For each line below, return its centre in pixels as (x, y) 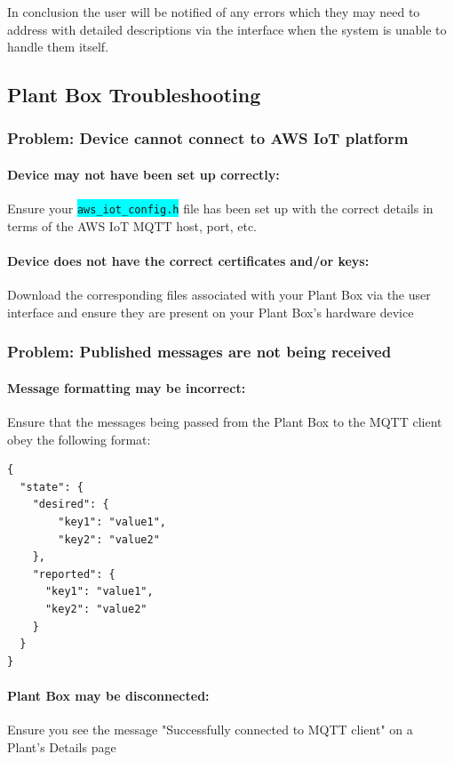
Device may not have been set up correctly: (143, 174)
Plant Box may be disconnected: (108, 695)
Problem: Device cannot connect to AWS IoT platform (208, 138)
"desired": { (71, 505)
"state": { (52, 487)
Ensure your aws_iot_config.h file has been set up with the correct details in (220, 209)
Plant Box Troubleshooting (134, 95)
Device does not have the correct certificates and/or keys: (188, 261)
